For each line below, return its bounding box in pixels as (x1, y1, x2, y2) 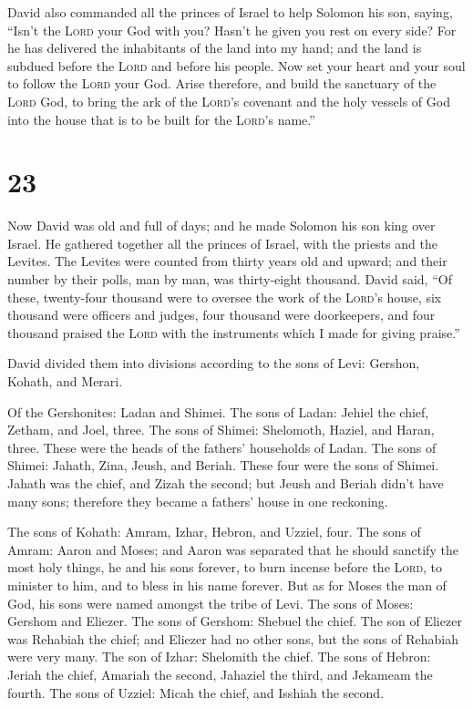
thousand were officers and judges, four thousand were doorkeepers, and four (7, 305, 436, 324)
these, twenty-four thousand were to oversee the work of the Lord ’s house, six (7, 287, 442, 306)
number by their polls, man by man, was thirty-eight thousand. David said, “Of (7, 270, 452, 289)
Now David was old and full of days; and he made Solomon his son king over (7, 216, 436, 235)
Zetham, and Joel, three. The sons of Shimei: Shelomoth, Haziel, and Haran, (7, 420, 435, 439)
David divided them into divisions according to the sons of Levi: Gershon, (7, 354, 420, 373)
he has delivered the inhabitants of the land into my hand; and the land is (7, 38, 422, 57)
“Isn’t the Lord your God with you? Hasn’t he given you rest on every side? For (7, 20, 457, 39)
